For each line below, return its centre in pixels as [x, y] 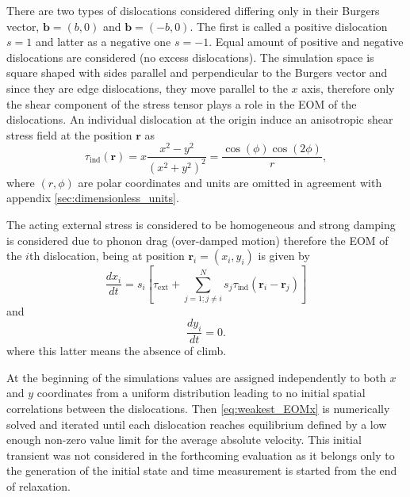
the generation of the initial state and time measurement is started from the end [202, 470]
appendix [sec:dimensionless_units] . [93, 198]
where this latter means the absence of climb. [117, 351]
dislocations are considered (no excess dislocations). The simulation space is [190, 57]
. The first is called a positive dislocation [289, 26]
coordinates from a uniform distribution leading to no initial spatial [201, 393]
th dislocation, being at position [107, 256]
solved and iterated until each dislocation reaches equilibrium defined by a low [197, 424]
